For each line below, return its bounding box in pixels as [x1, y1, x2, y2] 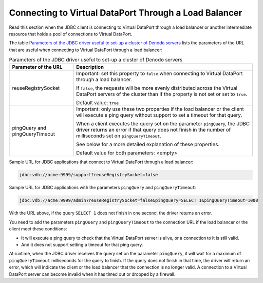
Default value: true [76, 99, 119, 106]
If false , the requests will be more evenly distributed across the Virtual [76, 85, 238, 92]
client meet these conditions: [9, 226, 68, 232]
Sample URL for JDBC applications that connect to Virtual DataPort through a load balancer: [9, 159, 193, 165]
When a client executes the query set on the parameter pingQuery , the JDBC [76, 120, 250, 127]
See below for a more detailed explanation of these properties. [76, 141, 220, 148]
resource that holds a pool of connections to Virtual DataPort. [9, 31, 132, 37]
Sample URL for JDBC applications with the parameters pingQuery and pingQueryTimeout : [9, 185, 197, 190]
